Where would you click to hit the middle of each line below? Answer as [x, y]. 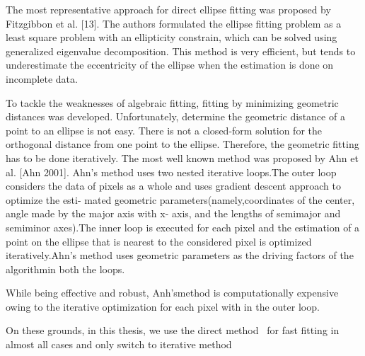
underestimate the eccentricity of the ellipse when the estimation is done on [170, 65]
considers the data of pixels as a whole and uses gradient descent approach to [173, 186]
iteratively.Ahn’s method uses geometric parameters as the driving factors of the [180, 255]
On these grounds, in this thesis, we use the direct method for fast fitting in [173, 330]
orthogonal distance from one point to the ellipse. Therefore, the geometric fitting [182, 144]
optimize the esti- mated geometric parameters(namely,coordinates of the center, [180, 199]
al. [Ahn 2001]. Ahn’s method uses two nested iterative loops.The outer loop [171, 172]
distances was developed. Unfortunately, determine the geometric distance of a [175, 116]
